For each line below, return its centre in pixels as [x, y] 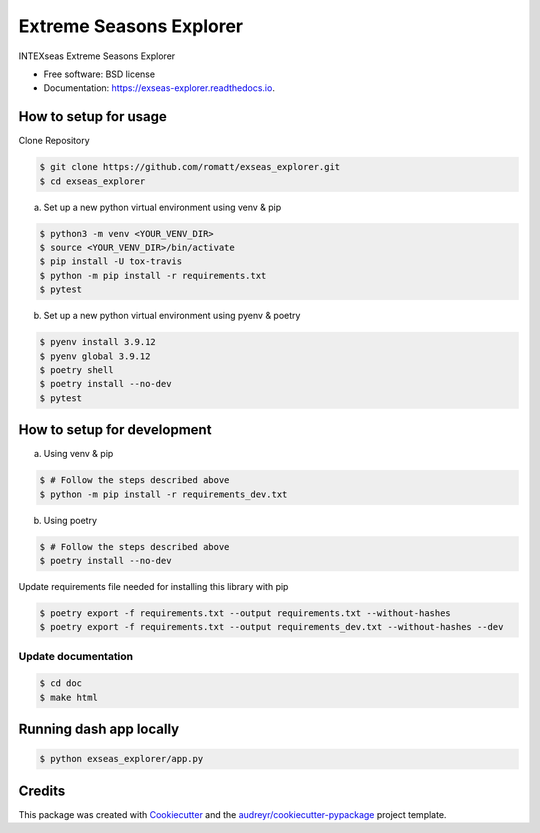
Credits [42, 790]
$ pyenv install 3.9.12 [98, 342]
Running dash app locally [99, 729]
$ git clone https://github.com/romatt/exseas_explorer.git [190, 167]
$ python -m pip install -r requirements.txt [153, 275]
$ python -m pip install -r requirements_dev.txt [163, 494]
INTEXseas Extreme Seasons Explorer [97, 56]
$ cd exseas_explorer [92, 181]
